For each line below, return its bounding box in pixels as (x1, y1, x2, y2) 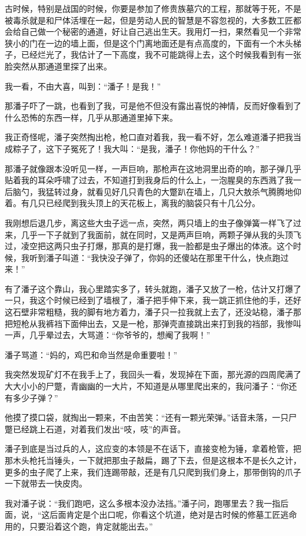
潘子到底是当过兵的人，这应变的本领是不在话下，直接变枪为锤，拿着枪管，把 (5, 442, 301, 455)
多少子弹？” (12, 391, 58, 403)
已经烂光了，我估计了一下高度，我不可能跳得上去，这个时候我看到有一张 (21, 48, 301, 61)
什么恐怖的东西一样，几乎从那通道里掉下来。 (5, 111, 178, 123)
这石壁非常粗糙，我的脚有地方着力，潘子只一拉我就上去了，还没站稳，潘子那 (5, 306, 301, 318)
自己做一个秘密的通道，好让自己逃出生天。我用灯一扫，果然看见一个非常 (21, 25, 301, 38)
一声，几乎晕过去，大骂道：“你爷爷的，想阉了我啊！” (5, 329, 211, 341)
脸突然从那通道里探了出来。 (5, 59, 112, 72)
